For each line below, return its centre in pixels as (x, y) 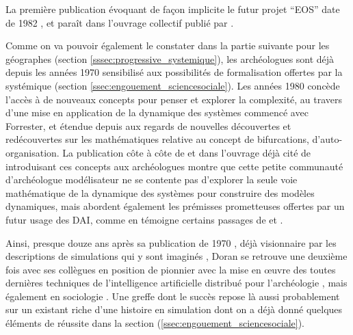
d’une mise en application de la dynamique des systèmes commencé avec (157, 112)
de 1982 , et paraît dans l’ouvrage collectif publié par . (120, 22)
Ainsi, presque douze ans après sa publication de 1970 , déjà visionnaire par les (171, 242)
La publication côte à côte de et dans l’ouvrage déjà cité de (187, 152)
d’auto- (327, 139)
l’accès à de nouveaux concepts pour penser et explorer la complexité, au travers (174, 99)
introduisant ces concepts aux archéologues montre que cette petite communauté (174, 166)
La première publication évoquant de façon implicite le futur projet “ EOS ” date (173, 9)
